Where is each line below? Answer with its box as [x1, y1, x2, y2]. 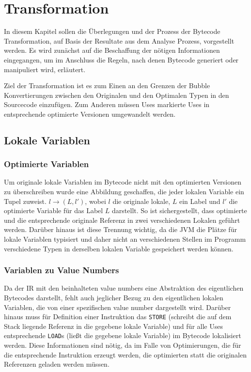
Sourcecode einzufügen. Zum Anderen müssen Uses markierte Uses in [4, 99, 210, 109]
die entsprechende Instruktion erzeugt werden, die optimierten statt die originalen [4, 349, 247, 359]
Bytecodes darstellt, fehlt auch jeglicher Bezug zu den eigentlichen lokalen [4, 293, 223, 303]
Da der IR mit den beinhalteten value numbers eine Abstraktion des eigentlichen [4, 283, 244, 293]
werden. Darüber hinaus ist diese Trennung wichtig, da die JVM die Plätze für [4, 224, 237, 234]
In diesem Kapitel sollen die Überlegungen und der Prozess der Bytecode [4, 26, 220, 36]
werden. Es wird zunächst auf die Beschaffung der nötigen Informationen [4, 45, 220, 55]
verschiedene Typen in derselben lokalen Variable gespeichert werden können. [4, 243, 234, 253]
